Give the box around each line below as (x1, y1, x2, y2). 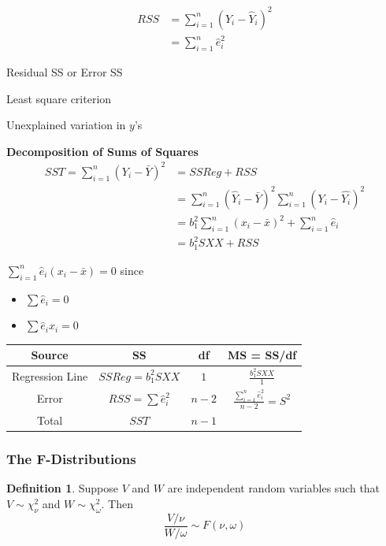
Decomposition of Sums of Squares (6, 143, 199, 159)
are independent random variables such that (167, 480, 380, 496)
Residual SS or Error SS (6, 64, 123, 80)
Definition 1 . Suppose (6, 480, 119, 496)
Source (31, 347, 69, 363)
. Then (101, 495, 133, 511)
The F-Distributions (6, 449, 136, 468)
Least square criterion (6, 90, 112, 106)
